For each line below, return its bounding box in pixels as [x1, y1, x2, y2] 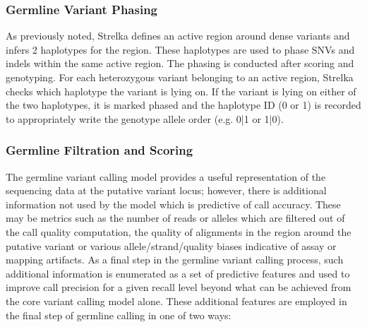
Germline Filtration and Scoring [6, 141, 193, 159]
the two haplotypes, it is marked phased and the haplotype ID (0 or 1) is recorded [6, 97, 361, 112]
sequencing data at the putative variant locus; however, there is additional [6, 183, 327, 198]
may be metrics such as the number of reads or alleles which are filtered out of [6, 210, 345, 225]
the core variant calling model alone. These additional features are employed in [6, 293, 347, 308]
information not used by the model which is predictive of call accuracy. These [6, 196, 341, 211]
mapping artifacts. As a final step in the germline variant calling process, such [6, 252, 344, 267]
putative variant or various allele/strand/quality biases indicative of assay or [6, 238, 337, 253]
